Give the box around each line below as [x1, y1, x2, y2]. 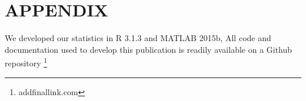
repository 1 [5, 55, 48, 69]
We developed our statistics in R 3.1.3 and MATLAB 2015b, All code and [5, 32, 271, 44]
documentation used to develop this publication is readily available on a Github [5, 43, 292, 55]
